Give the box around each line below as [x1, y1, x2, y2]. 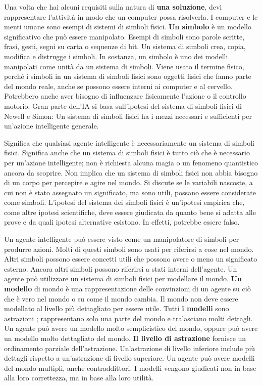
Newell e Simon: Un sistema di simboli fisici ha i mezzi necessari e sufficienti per [4, 110, 252, 121]
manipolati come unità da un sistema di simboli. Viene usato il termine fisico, [4, 61, 244, 71]
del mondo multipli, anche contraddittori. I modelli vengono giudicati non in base [4, 362, 256, 373]
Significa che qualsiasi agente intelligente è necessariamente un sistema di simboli [4, 137, 254, 148]
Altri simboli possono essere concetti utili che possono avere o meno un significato [4, 253, 257, 264]
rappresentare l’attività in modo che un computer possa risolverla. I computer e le [4, 11, 258, 22]
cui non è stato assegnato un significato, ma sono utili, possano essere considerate [4, 187, 256, 197]
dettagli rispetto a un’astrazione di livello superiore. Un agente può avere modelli [4, 353, 255, 363]
